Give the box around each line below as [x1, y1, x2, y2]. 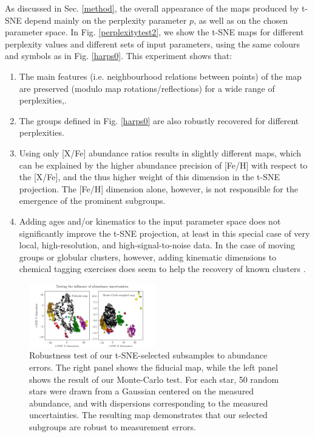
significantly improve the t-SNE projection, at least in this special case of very [19, 226, 310, 239]
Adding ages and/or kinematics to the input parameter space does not [19, 214, 281, 227]
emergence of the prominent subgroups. [19, 194, 166, 207]
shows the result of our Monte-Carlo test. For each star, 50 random [29, 372, 279, 385]
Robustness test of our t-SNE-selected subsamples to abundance [29, 349, 268, 362]
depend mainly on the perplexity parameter [24, 13, 187, 26]
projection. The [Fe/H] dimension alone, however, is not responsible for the [19, 182, 298, 195]
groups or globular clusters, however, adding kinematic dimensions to [19, 250, 277, 263]
